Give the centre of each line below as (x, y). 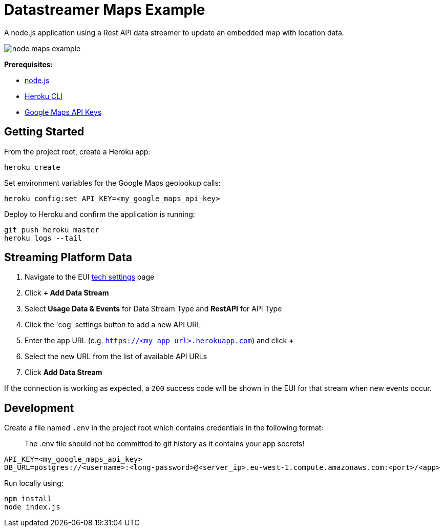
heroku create (32, 167)
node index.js (32, 507)
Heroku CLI (44, 96)
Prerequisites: (29, 64)
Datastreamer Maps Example (105, 10)
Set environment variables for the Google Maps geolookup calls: (112, 183)
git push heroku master (52, 230)
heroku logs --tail (43, 238)
